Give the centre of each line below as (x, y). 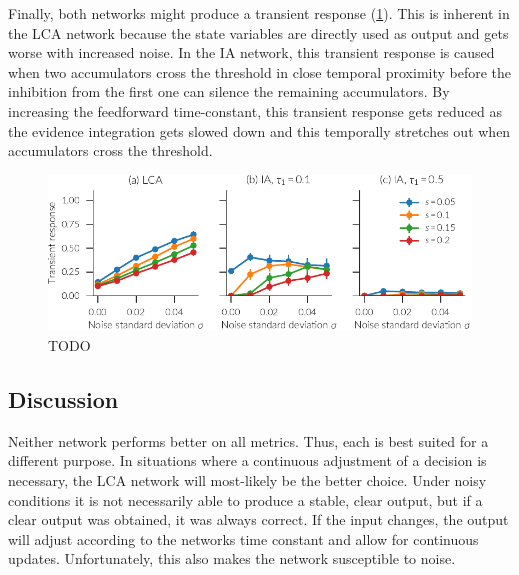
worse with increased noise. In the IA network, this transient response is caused (251, 52)
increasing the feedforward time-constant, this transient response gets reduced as (255, 110)
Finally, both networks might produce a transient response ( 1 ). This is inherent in (259, 13)
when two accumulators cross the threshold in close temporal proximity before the (260, 71)
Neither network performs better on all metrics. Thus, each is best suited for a (248, 440)
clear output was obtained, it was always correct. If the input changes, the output (258, 519)
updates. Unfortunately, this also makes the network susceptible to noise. (232, 558)
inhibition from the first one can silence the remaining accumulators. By (229, 91)
